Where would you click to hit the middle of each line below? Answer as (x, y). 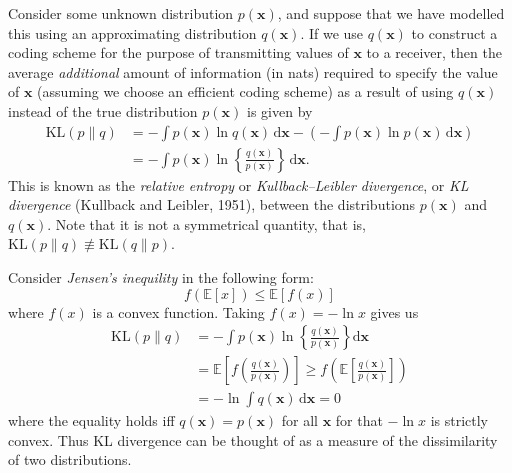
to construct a (454, 32)
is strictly (459, 420)
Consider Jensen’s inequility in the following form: (161, 277)
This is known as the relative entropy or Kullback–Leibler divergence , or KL (238, 184)
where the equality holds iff (91, 420)
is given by (280, 110)
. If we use (332, 32)
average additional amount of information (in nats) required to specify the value (253, 71)
